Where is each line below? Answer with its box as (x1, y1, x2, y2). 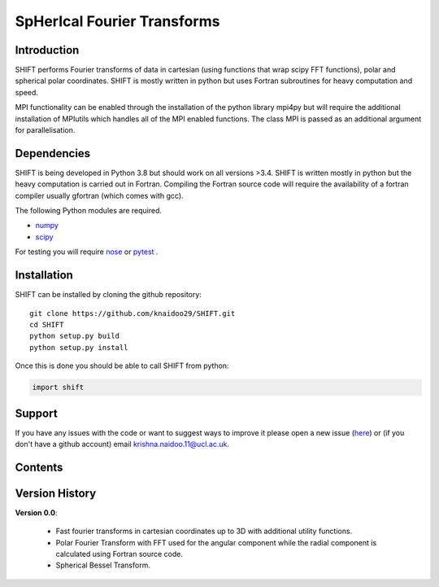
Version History (15, 486, 97, 500)
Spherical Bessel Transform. (55, 560, 150, 570)
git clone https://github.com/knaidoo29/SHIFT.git (29, 309, 236, 318)
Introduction (15, 43, 80, 57)
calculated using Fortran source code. (55, 550, 183, 559)
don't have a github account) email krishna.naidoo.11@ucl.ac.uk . (15, 440, 229, 449)
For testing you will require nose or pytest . (15, 247, 159, 256)
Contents (15, 460, 63, 474)
